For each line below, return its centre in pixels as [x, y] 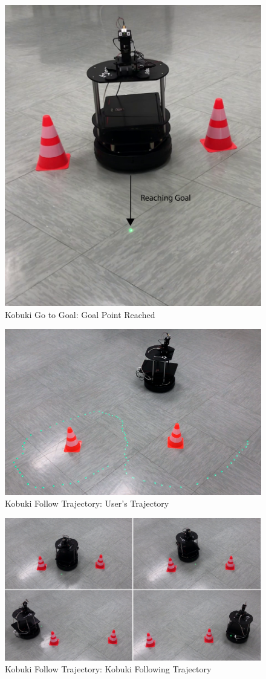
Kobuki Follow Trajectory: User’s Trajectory [87, 503]
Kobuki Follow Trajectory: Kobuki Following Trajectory [108, 669]
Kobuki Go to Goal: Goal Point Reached [80, 314]
